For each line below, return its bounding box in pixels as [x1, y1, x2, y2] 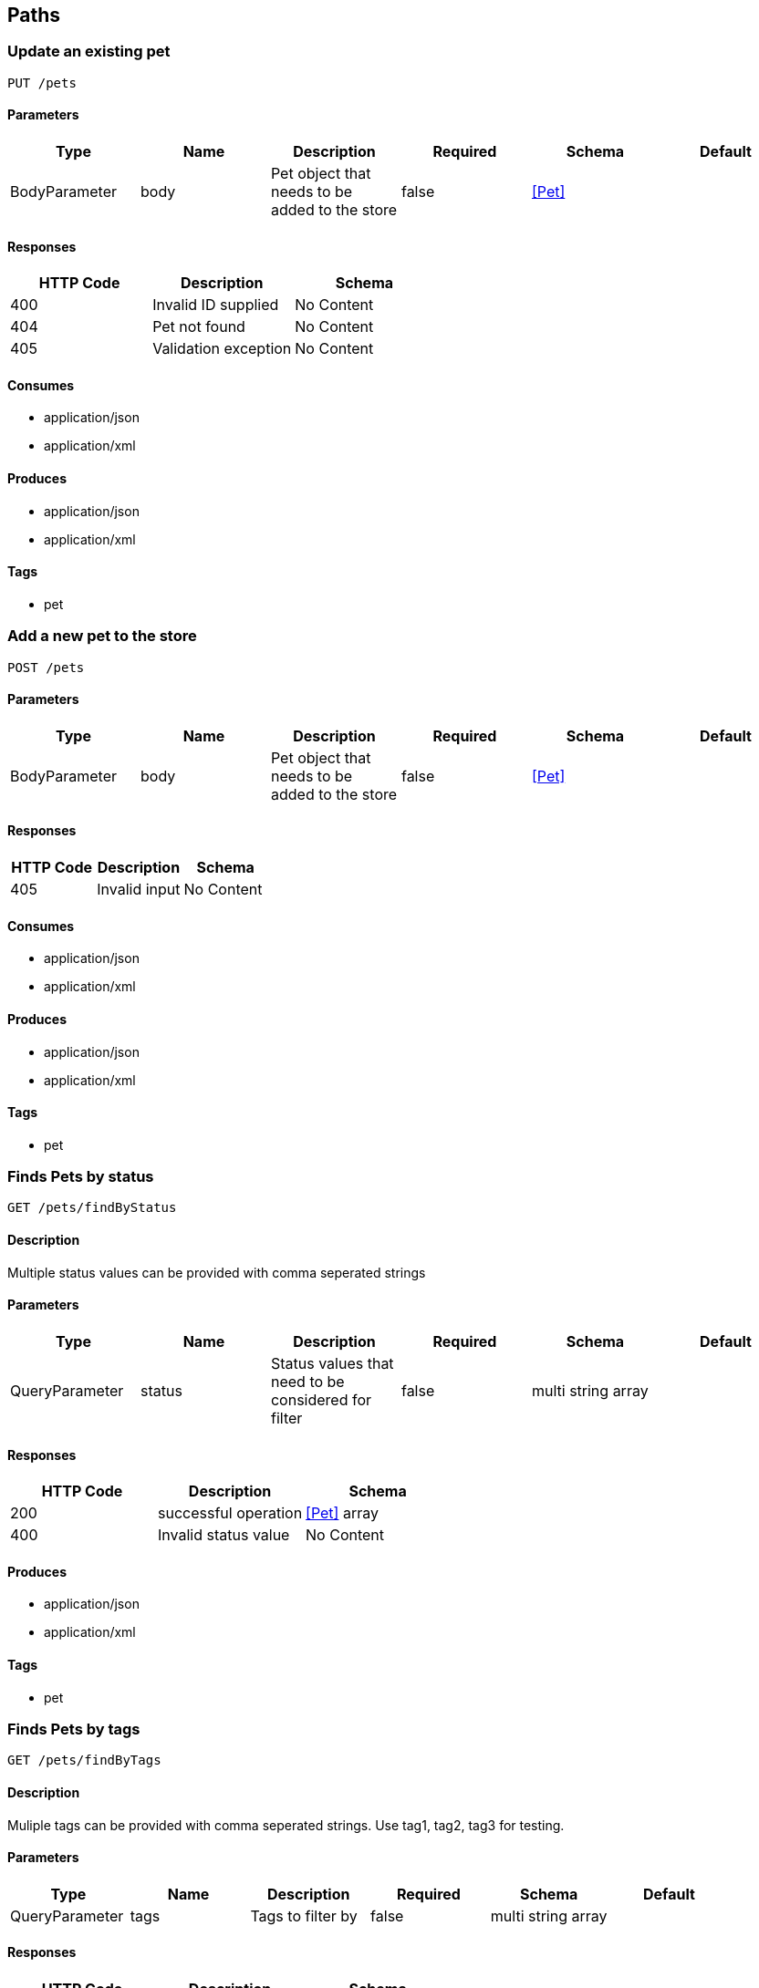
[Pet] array [306, 1504, 379, 1523]
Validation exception [152, 339, 292, 358]
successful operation [158, 1504, 303, 1523]
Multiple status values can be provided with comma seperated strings [7, 1264, 426, 1280]
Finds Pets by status [7, 1167, 154, 1186]
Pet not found [152, 317, 245, 337]
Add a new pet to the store [7, 626, 197, 646]
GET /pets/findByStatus [7, 1200, 177, 1216]
